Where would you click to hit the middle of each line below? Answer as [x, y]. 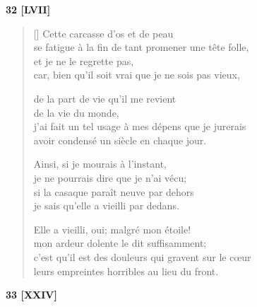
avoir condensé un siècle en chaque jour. [120, 140]
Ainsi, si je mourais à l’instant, [100, 164]
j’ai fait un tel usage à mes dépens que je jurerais [140, 126]
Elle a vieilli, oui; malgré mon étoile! [112, 229]
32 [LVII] [28, 9]
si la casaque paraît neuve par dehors [114, 191]
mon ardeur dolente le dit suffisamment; [120, 243]
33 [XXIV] [31, 295]
